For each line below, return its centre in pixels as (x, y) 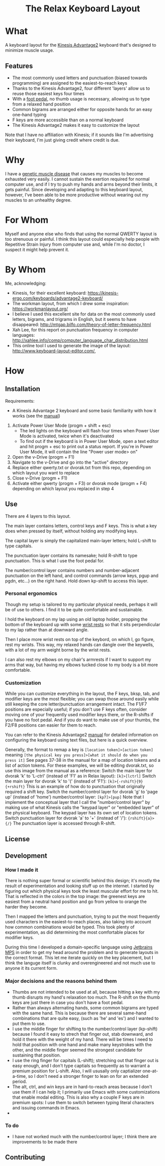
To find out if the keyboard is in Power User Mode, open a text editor (89, 441)
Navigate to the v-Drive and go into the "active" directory (70, 462)
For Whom (27, 220)
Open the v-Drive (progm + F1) (43, 457)
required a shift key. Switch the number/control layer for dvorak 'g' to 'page (82, 792)
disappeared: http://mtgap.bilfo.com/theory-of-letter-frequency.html (82, 324)
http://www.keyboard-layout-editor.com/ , (54, 351)
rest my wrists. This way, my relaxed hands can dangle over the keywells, (80, 644)
